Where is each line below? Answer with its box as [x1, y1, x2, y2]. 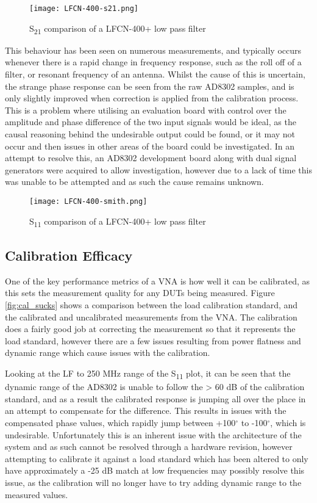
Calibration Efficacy [5, 246, 133, 265]
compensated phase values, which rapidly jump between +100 [5, 416, 236, 429]
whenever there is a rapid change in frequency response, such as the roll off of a [5, 56, 302, 68]
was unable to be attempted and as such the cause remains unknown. [5, 175, 264, 188]
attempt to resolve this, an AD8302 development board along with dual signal [5, 151, 297, 164]
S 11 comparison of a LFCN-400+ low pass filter [29, 214, 206, 229]
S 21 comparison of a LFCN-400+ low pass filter [29, 21, 206, 36]
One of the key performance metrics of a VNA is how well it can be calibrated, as [5, 274, 310, 287]
